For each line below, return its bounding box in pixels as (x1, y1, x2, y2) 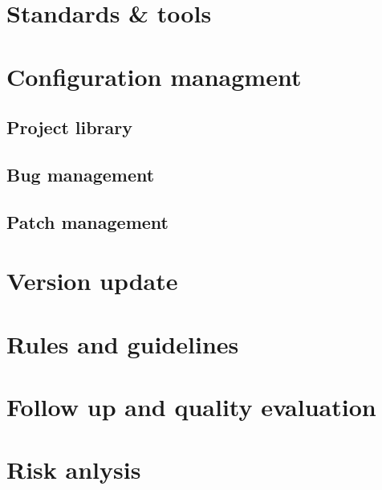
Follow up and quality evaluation (6, 390, 376, 423)
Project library (6, 115, 133, 140)
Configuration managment (6, 59, 302, 92)
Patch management (6, 209, 169, 234)
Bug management (6, 161, 155, 186)
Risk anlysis (6, 453, 141, 486)
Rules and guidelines (6, 327, 239, 360)
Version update (6, 264, 178, 297)
